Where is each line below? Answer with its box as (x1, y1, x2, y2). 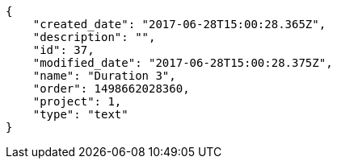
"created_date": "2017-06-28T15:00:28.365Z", (32, 18, 326, 31)
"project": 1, (32, 95, 122, 108)
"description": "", (32, 31, 156, 43)
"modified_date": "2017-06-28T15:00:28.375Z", (32, 56, 333, 69)
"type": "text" (32, 108, 128, 121)
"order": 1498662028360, (32, 82, 190, 95)
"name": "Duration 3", (32, 69, 176, 82)
